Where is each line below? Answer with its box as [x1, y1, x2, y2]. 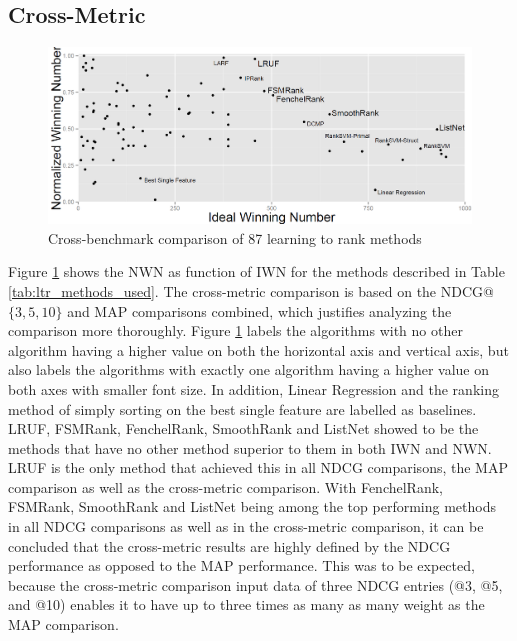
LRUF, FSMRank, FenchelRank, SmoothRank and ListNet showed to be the [8, 418, 479, 439]
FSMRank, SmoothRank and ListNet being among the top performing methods [8, 496, 496, 517]
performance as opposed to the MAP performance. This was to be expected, [8, 555, 475, 576]
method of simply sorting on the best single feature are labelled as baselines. [8, 398, 477, 419]
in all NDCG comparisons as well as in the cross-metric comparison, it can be [8, 516, 484, 537]
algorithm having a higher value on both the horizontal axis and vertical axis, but [8, 339, 509, 360]
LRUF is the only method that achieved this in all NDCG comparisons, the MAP [8, 457, 508, 478]
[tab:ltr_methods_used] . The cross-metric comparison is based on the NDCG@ [8, 280, 494, 301]
